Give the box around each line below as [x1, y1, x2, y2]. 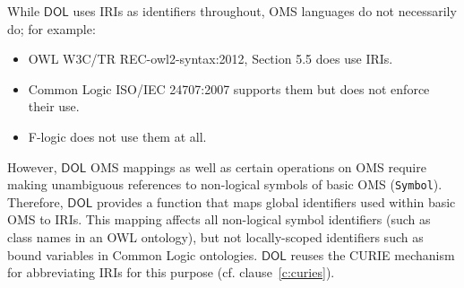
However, [7, 157, 57, 176]
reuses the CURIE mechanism [290, 245, 455, 264]
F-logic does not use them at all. [28, 127, 207, 145]
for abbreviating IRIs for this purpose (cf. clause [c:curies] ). [7, 263, 335, 282]
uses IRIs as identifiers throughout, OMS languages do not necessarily [73, 2, 457, 20]
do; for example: [7, 19, 96, 38]
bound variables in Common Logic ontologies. [7, 245, 258, 264]
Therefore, [7, 192, 64, 211]
